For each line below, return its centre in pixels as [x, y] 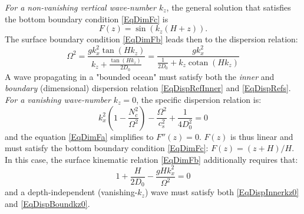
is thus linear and [262, 136]
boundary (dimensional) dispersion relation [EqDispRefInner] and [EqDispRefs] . [148, 88]
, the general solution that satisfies [229, 7]
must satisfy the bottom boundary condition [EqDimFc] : [107, 148]
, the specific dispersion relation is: [199, 99]
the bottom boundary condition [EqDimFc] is [87, 19]
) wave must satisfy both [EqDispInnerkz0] [222, 192]
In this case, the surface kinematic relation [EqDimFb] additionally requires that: [151, 159]
